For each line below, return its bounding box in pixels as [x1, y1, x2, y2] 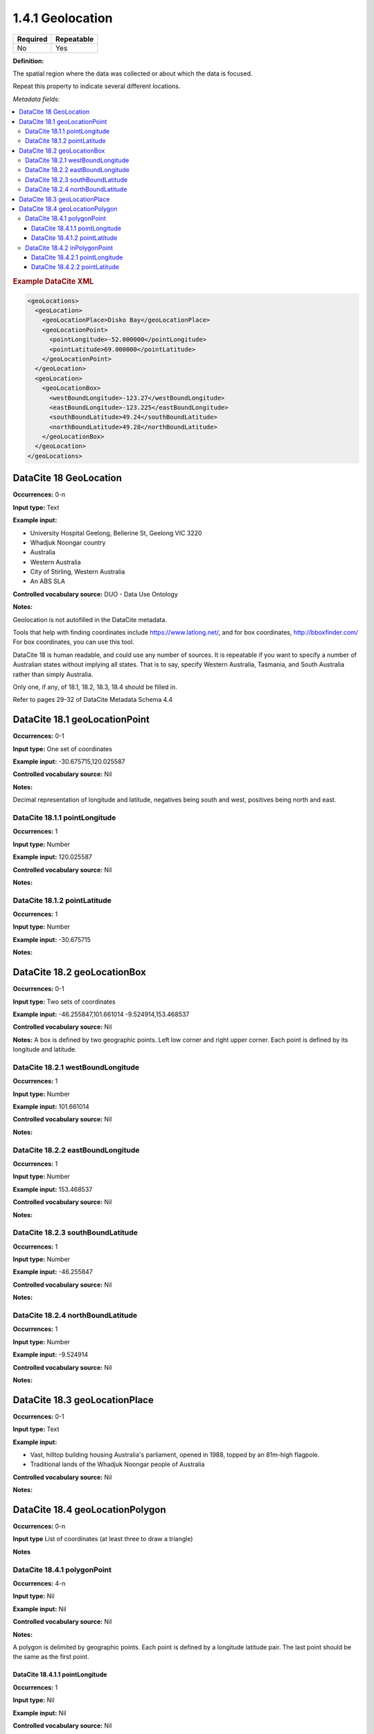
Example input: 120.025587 [12, 853, 93, 861]
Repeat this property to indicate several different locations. [12, 82, 181, 90]
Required [17, 34, 48, 44]
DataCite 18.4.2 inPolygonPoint [25, 243, 114, 252]
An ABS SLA [30, 577, 66, 585]
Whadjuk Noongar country [30, 538, 106, 547]
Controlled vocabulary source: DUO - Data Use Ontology [12, 590, 178, 598]
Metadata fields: [12, 94, 60, 103]
